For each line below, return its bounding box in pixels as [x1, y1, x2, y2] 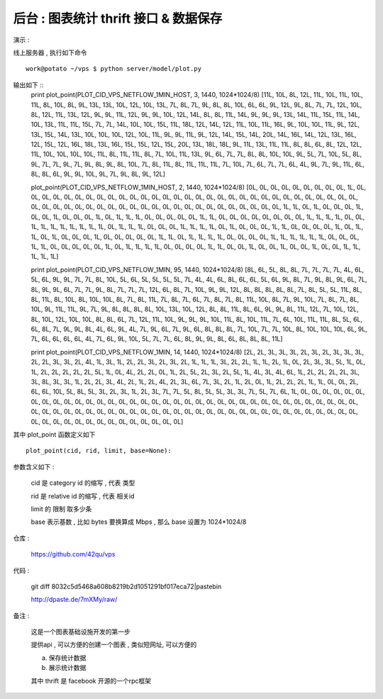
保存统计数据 [48, 653, 87, 662]
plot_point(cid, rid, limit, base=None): [26, 447, 172, 455]
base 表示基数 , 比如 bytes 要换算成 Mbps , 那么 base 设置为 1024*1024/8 [30, 518, 247, 526]
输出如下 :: [13, 80, 44, 89]
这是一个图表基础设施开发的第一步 [30, 627, 131, 636]
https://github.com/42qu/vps [30, 550, 116, 559]
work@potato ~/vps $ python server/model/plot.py [26, 65, 202, 73]
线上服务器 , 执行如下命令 [13, 48, 87, 57]
